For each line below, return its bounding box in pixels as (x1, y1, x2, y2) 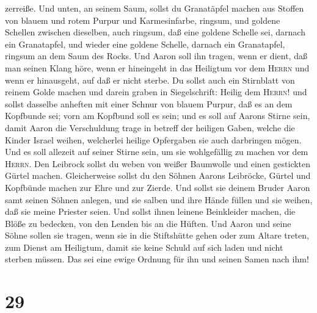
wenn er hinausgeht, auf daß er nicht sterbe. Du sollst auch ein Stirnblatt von (5, 73, 295, 86)
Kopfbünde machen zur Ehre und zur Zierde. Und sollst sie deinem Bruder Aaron (5, 181, 310, 193)
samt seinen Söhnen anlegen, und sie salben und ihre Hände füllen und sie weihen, (5, 193, 313, 206)
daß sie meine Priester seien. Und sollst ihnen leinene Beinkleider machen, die (5, 205, 296, 218)
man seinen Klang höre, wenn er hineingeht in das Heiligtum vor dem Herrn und (5, 61, 310, 74)
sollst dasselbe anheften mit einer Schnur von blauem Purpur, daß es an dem (5, 97, 293, 110)
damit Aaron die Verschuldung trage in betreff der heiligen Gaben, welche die (5, 121, 295, 134)
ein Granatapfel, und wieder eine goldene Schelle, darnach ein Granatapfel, (5, 37, 285, 50)
